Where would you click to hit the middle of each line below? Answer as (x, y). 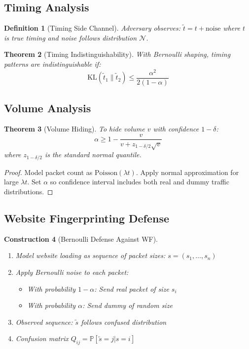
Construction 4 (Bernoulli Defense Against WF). (81, 239)
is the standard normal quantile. (93, 154)
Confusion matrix (42, 338)
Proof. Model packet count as (48, 172)
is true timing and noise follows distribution (71, 37)
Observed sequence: (44, 322)
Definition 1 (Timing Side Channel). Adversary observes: (92, 28)
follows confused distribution (124, 322)
